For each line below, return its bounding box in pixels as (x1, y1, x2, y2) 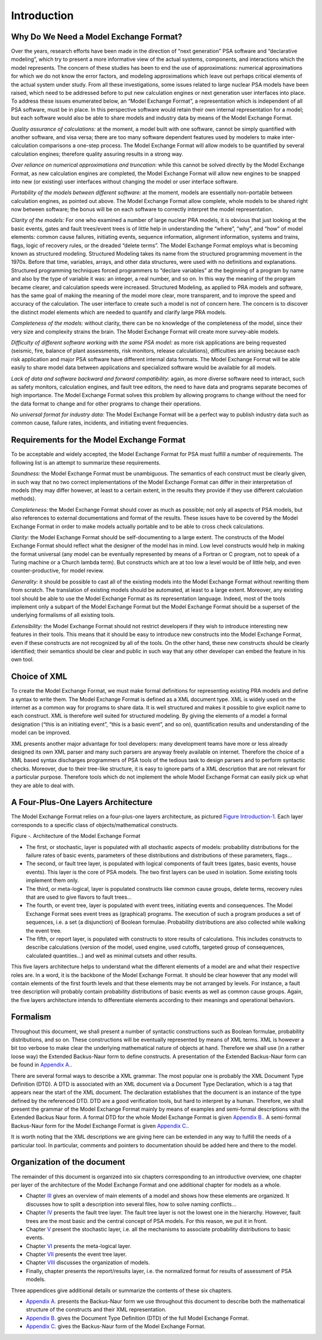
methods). (11, 495, 36, 502)
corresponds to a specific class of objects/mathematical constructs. (11, 821, 178, 828)
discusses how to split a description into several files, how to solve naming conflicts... (26, 1200, 237, 1207)
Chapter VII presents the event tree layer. (26, 1251, 127, 1258)
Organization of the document (11, 1157, 125, 1167)
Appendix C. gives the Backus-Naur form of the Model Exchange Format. (26, 1323, 206, 1330)
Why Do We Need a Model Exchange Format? (11, 32, 182, 42)
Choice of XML (11, 672, 68, 682)
